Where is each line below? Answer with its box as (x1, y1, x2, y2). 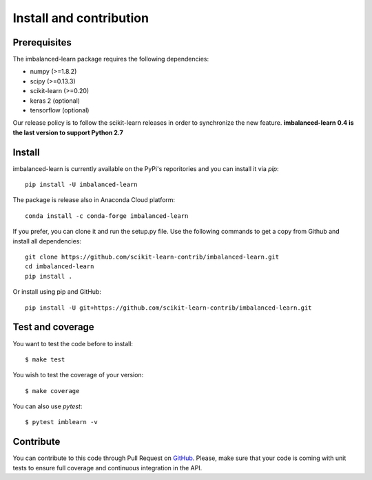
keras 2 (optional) (30, 97, 81, 105)
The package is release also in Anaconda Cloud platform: (12, 196, 176, 204)
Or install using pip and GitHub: (12, 288, 101, 296)
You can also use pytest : (12, 402, 83, 410)
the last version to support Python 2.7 (12, 128, 123, 137)
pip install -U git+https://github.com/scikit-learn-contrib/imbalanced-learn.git (25, 303, 312, 312)
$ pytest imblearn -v (25, 418, 98, 426)
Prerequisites (12, 37, 72, 48)
